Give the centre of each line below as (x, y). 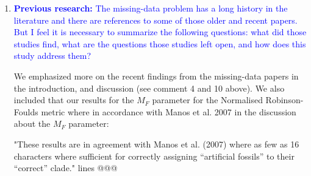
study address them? (52, 56)
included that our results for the (74, 100)
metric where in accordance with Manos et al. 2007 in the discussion (169, 111)
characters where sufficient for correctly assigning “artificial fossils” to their (154, 156)
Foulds (26, 111)
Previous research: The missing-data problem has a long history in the (151, 8)
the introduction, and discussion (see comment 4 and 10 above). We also (149, 88)
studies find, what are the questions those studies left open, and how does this (160, 43)
